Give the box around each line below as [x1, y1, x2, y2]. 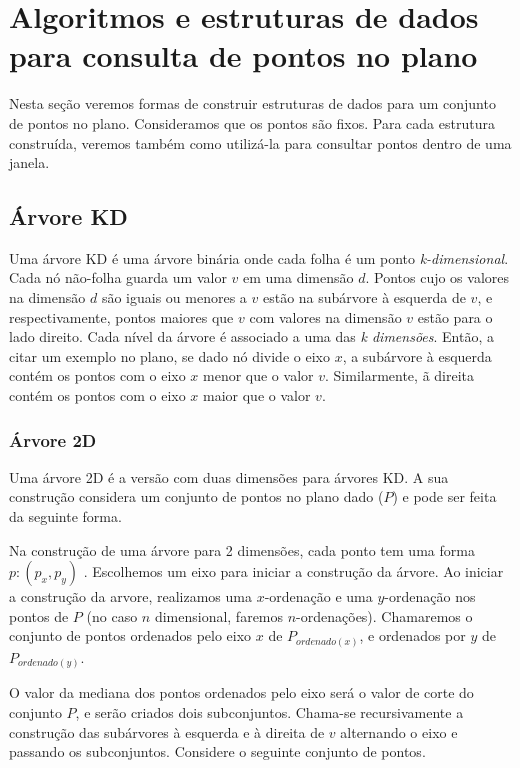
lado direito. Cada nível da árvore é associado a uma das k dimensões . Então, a [9, 326, 494, 347]
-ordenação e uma [264, 586, 373, 607]
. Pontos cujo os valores [365, 267, 510, 288]
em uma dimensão [243, 267, 354, 288]
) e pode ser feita [392, 486, 497, 507]
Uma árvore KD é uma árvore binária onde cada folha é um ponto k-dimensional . [9, 247, 509, 268]
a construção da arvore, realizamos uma [9, 586, 252, 607]
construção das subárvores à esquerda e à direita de [9, 721, 325, 742]
